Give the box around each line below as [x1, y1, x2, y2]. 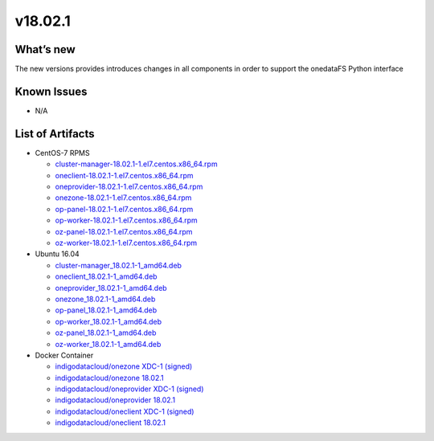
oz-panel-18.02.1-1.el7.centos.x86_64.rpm [55, 227, 193, 236]
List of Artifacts [14, 127, 96, 141]
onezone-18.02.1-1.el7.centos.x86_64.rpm [55, 193, 192, 202]
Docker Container [35, 350, 94, 360]
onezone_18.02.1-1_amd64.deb [55, 294, 156, 304]
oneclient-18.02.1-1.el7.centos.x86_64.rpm [55, 170, 194, 180]
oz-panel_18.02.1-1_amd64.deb [55, 328, 157, 337]
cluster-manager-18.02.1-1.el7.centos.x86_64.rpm [55, 159, 218, 169]
